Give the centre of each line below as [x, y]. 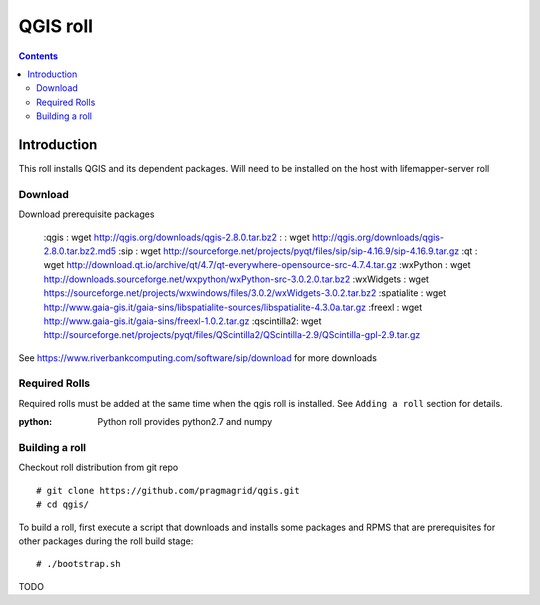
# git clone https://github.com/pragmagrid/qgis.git [168, 490]
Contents [38, 56]
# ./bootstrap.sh [78, 564]
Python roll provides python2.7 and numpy [185, 422]
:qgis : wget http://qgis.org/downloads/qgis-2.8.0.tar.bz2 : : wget [176, 237]
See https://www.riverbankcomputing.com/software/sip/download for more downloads [197, 357]
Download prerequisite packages [86, 214]
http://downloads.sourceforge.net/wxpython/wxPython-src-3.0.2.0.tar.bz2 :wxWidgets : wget [236, 279]
